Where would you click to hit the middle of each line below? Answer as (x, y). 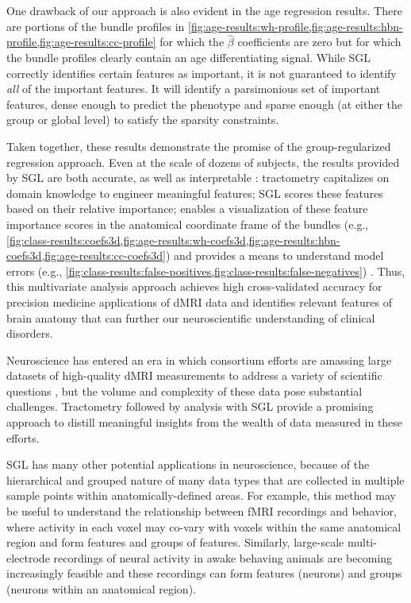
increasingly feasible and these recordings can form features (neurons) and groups (204, 573)
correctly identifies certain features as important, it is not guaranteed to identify (202, 73)
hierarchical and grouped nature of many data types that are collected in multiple (205, 479)
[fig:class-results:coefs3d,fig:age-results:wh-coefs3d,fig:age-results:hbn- (173, 240)
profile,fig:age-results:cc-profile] (81, 42)
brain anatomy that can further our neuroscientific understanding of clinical (191, 317)
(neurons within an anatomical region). (101, 589)
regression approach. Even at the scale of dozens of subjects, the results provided (203, 162)
